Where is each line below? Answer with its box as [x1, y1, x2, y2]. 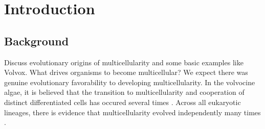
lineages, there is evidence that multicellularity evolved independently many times [4, 107, 261, 117]
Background [4, 33, 69, 48]
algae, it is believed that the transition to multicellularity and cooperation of [4, 87, 245, 97]
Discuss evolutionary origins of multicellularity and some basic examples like [4, 57, 244, 67]
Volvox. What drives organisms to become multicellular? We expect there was [4, 67, 248, 78]
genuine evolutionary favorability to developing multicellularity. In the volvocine [4, 76, 255, 87]
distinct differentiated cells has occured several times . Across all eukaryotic [4, 96, 241, 107]
